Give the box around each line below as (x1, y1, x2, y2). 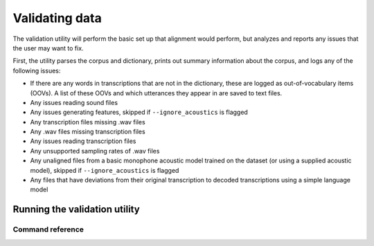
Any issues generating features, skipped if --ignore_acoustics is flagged (30, 108, 249, 117)
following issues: (12, 66, 61, 75)
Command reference (12, 225, 84, 234)
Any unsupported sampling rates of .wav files (30, 146, 160, 155)
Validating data (12, 10, 102, 26)
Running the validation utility (12, 204, 140, 216)
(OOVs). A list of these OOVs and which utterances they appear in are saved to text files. (30, 88, 283, 97)
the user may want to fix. (12, 44, 84, 52)
